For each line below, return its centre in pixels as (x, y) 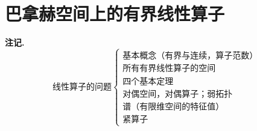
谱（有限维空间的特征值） (173, 107)
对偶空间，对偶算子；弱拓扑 (178, 95)
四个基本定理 (148, 82)
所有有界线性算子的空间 (169, 69)
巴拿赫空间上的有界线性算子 (115, 14)
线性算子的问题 (82, 87)
